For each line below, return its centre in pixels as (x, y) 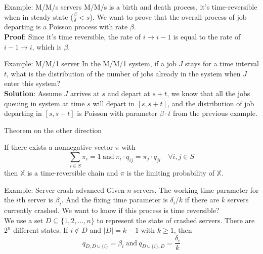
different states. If (41, 230)
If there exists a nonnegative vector (59, 147)
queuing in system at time (45, 103)
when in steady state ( (39, 16)
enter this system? (32, 83)
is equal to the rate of (207, 37)
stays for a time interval (222, 63)
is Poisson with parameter (117, 113)
